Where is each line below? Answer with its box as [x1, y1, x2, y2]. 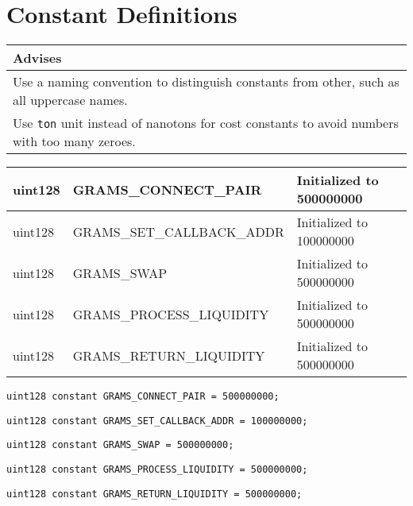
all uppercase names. [13, 91, 128, 110]
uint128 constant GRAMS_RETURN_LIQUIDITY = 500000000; [6, 488, 303, 500]
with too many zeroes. [13, 132, 136, 151]
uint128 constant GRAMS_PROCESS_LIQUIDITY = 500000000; [6, 464, 308, 476]
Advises [13, 48, 62, 68]
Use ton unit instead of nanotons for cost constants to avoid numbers [13, 114, 399, 133]
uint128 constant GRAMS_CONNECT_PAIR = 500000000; [6, 391, 280, 403]
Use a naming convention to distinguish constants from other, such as [13, 72, 399, 91]
